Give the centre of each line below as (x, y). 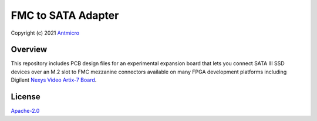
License (26, 97)
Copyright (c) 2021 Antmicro (45, 33)
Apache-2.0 (25, 111)
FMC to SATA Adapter (65, 15)
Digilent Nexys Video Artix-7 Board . (54, 80)
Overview (29, 50)
